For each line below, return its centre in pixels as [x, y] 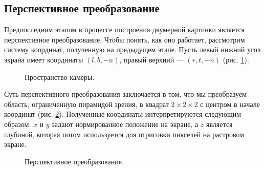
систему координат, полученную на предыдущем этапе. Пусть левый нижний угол [132, 49]
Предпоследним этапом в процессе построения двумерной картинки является [125, 29]
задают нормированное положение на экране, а [125, 124]
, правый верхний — [151, 59]
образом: [18, 124]
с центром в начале [230, 104]
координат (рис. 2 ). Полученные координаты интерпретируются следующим [123, 114]
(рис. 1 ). [236, 59]
